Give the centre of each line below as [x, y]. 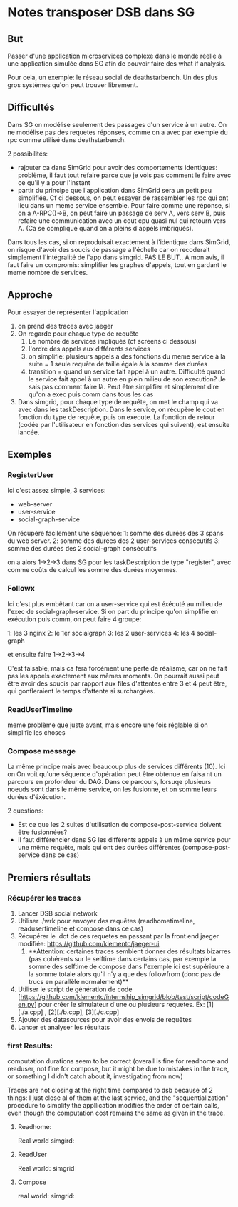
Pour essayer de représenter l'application [68, 312]
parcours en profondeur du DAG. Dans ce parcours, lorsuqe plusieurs [109, 782]
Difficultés [31, 107]
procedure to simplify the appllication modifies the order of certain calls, [113, 1106]
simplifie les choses [36, 732]
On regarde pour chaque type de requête [78, 334]
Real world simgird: [46, 1141]
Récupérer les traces [44, 898]
